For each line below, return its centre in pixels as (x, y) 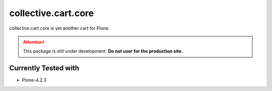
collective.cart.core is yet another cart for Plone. (60, 28)
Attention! (34, 42)
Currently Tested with (44, 68)
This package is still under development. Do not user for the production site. (103, 51)
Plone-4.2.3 (34, 80)
